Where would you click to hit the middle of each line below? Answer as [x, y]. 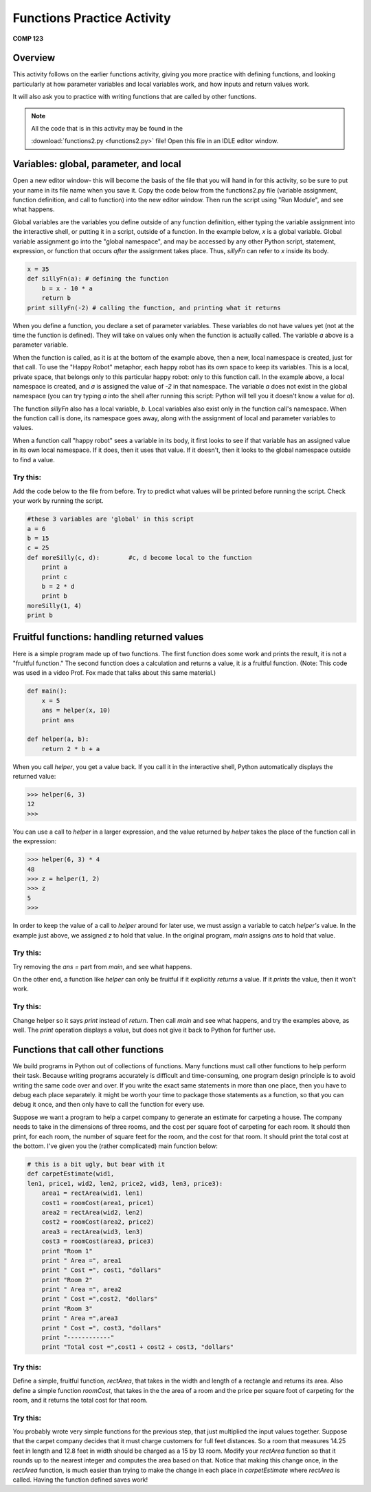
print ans [58, 720]
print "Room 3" [67, 1308]
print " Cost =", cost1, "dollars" [101, 1270]
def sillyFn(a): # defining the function [98, 279]
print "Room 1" [67, 1251]
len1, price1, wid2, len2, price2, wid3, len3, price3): [125, 1183]
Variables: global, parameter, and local [97, 164]
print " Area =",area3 [80, 1318]
